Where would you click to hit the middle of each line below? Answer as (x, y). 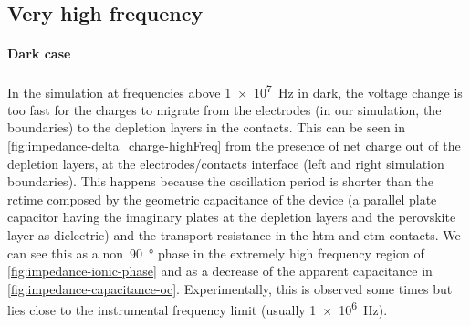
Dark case (39, 53)
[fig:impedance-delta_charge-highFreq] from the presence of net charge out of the (234, 146)
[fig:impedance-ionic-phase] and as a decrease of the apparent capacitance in (220, 271)
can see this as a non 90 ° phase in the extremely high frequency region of (216, 252)
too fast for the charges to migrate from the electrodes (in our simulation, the (225, 109)
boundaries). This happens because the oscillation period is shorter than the (221, 181)
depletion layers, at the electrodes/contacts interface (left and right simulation (226, 163)
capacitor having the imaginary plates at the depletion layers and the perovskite (232, 217)
